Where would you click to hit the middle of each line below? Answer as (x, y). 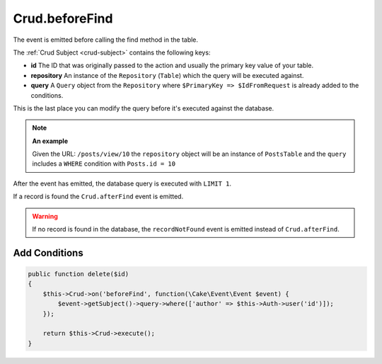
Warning (45, 216)
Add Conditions (48, 252)
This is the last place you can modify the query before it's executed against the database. (144, 108)
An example (50, 141)
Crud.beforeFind (63, 18)
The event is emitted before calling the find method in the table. (105, 40)
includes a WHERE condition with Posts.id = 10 (104, 164)
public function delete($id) (79, 274)
